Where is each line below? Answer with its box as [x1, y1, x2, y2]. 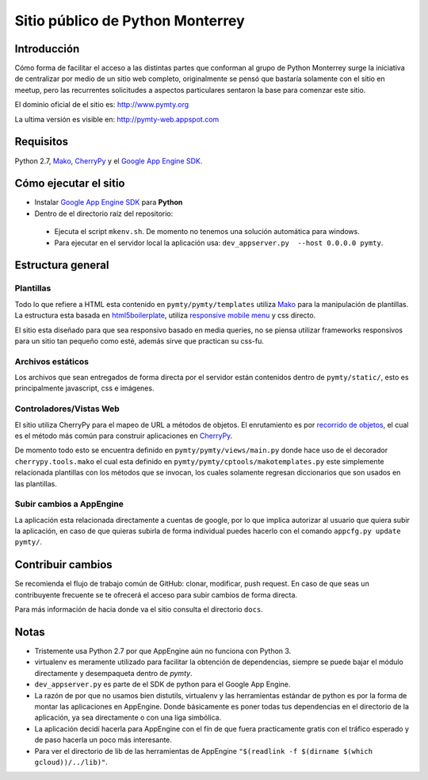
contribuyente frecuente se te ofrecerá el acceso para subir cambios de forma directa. [14, 590, 297, 599]
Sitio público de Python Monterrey [14, 12, 245, 29]
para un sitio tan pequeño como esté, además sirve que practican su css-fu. [14, 336, 265, 345]
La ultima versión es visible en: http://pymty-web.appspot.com [14, 114, 220, 124]
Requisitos [14, 135, 69, 148]
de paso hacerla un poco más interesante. [34, 735, 172, 745]
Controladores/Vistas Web [14, 403, 120, 414]
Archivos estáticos [14, 355, 90, 367]
